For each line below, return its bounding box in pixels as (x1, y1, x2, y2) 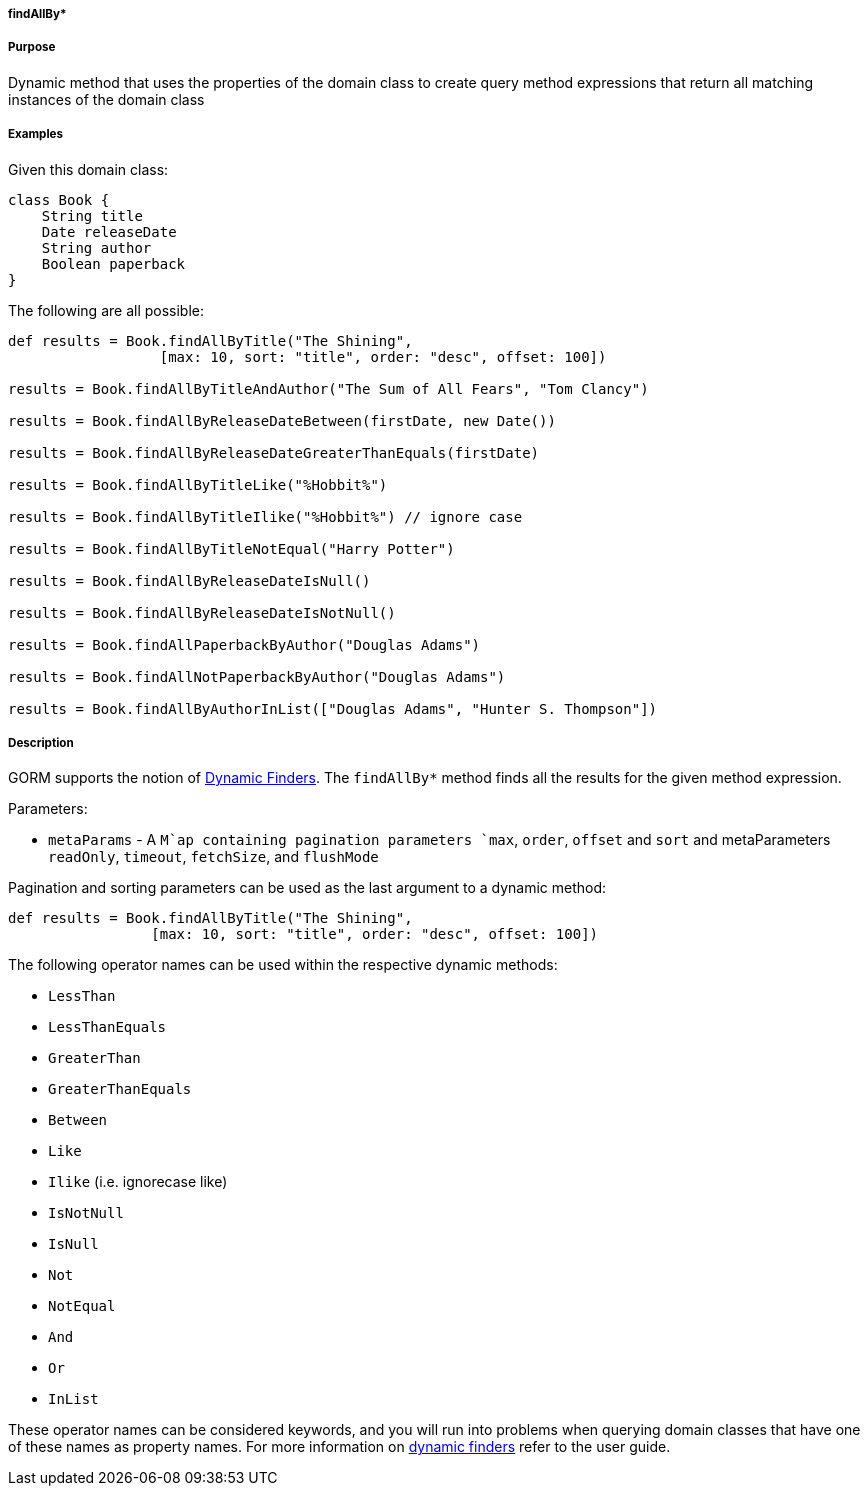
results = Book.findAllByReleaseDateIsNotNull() (8, 604, 396, 621)
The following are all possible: (8, 301, 205, 319)
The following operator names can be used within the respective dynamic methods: (8, 956, 558, 974)
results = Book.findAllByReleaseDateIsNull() (8, 572, 371, 589)
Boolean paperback (41, 255, 186, 272)
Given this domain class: (8, 160, 169, 178)
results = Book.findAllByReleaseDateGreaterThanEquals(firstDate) (8, 444, 540, 461)
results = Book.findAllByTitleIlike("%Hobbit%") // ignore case (8, 508, 523, 525)
